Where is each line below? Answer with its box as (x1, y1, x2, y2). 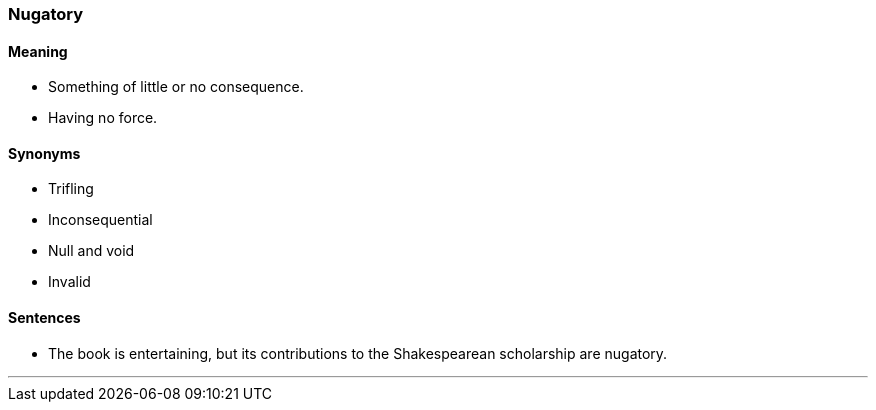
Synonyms (8, 144, 81, 162)
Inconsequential (48, 211, 153, 229)
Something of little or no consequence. (48, 78, 304, 96)
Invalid (48, 273, 91, 291)
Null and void (48, 242, 135, 260)
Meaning (8, 42, 68, 60)
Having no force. (48, 109, 158, 127)
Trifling (48, 180, 94, 198)
